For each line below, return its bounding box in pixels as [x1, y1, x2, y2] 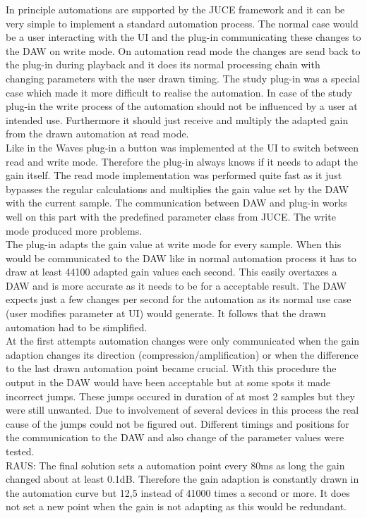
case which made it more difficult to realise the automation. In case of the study [6, 85, 353, 99]
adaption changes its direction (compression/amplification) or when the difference [6, 347, 359, 362]
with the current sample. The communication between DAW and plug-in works [6, 195, 347, 210]
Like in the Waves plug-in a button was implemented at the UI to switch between [6, 140, 359, 154]
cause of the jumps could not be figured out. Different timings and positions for [6, 416, 349, 431]
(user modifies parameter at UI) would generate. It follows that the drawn [6, 306, 326, 321]
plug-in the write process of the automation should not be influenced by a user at [6, 99, 358, 113]
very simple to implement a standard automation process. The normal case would [6, 16, 359, 30]
